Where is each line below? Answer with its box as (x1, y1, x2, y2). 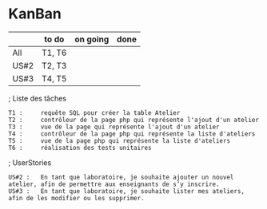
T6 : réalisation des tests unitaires (8, 144, 152, 152)
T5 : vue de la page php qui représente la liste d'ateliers (8, 136, 230, 144)
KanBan (8, 5, 62, 23)
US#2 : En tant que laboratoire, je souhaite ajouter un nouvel (8, 173, 234, 181)
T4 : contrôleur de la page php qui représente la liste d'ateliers (8, 129, 256, 138)
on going (74, 34, 110, 45)
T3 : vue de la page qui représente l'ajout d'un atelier (8, 123, 220, 131)
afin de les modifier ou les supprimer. (8, 194, 145, 202)
